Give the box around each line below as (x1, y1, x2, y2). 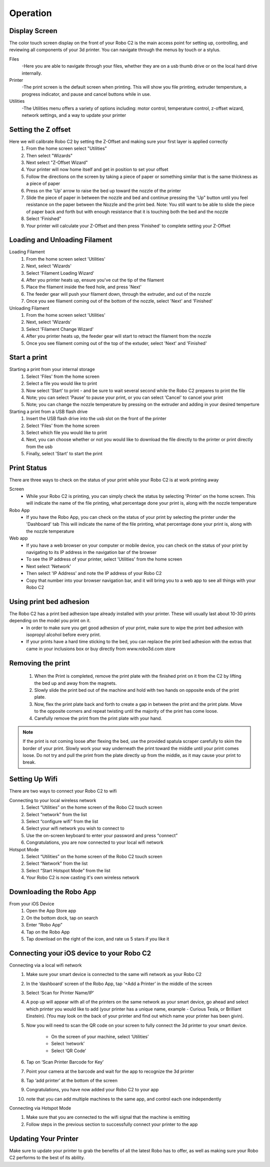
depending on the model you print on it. (9, 618, 91, 624)
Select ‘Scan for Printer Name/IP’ (26, 990, 94, 996)
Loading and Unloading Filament (9, 236, 112, 244)
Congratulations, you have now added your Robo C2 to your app (26, 1087, 159, 1093)
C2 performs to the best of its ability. (9, 1154, 85, 1160)
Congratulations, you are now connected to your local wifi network (26, 840, 163, 846)
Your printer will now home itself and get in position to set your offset (26, 166, 168, 172)
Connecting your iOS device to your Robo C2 (9, 949, 151, 957)
